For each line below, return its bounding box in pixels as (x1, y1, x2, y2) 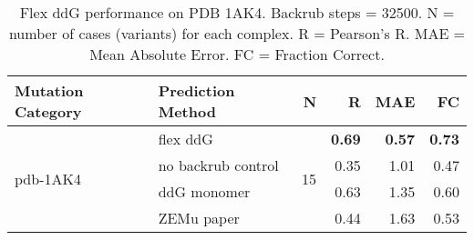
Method (158, 101, 216, 122)
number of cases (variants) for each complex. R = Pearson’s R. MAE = (8, 23, 466, 44)
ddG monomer (158, 181, 251, 202)
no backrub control (158, 155, 279, 175)
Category (15, 101, 82, 122)
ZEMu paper (158, 207, 240, 228)
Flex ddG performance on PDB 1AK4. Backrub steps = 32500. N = (19, 2, 455, 23)
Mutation (15, 80, 84, 101)
